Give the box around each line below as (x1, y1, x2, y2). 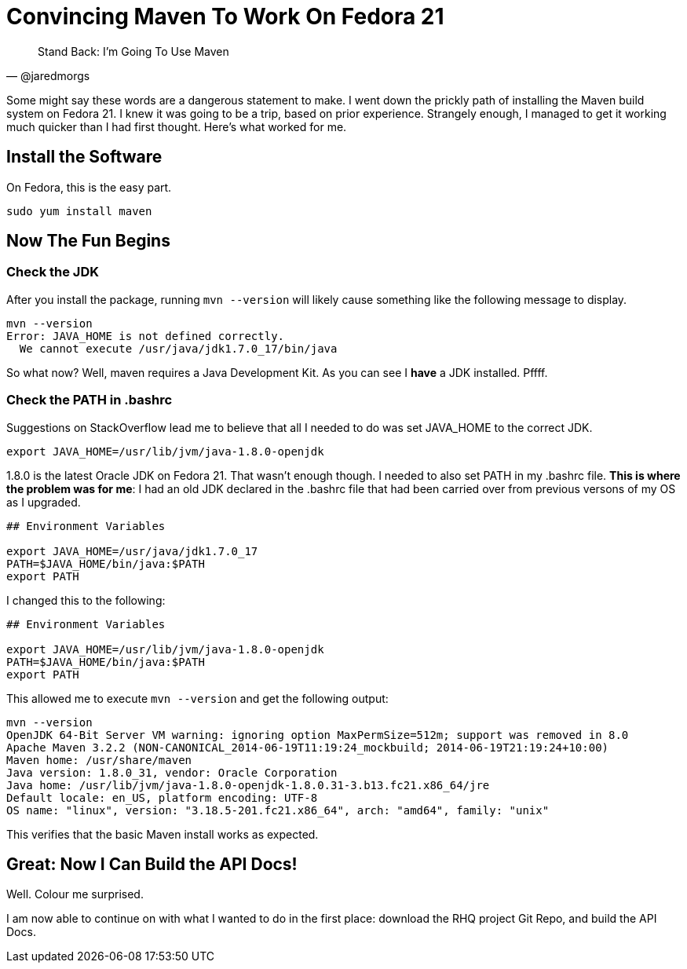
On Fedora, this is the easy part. (6, 180, 172, 194)
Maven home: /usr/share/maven (6, 753, 192, 766)
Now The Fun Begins (6, 231, 170, 251)
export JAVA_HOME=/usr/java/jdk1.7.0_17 (6, 544, 258, 558)
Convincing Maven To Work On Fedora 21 (6, 3, 444, 30)
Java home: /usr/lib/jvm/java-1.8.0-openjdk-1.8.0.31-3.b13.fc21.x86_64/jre (6, 778, 490, 792)
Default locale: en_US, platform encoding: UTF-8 (6, 791, 318, 804)
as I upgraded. (6, 495, 81, 509)
